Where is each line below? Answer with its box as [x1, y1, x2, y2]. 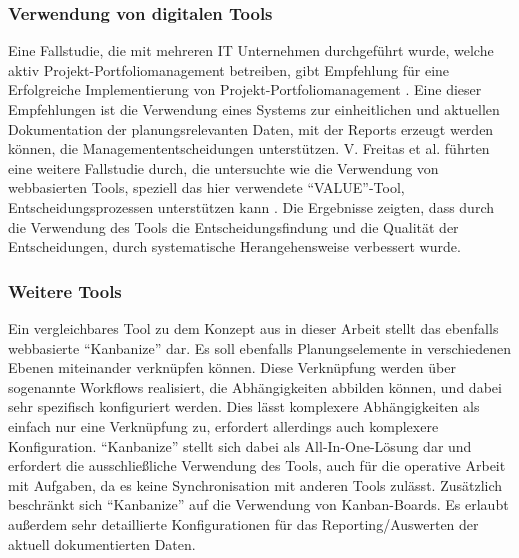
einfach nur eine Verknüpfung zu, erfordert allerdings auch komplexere [8, 415, 439, 436]
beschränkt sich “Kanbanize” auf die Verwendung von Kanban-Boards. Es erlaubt [8, 494, 509, 515]
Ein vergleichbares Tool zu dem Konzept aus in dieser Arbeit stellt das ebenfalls [8, 317, 499, 338]
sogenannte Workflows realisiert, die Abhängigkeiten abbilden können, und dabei [8, 376, 502, 397]
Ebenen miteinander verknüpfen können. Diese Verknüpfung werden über [8, 357, 456, 378]
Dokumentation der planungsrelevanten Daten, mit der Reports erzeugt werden [8, 118, 494, 139]
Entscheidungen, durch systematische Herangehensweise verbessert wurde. [8, 236, 461, 257]
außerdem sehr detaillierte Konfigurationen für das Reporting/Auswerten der [8, 513, 479, 534]
